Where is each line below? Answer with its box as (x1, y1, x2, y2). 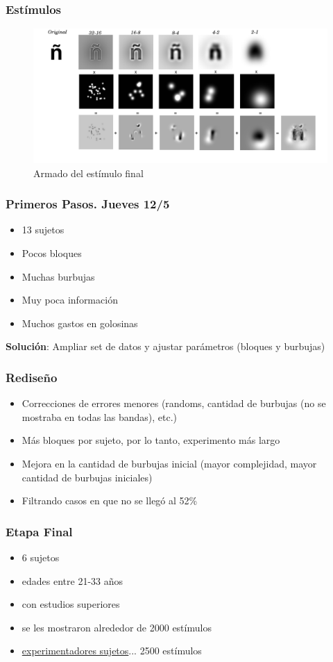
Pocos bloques (22, 246, 82, 260)
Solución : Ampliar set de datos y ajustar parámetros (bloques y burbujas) (6, 339, 325, 354)
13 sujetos (22, 222, 65, 237)
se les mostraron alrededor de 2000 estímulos (22, 620, 212, 634)
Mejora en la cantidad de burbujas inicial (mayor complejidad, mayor (22, 456, 317, 470)
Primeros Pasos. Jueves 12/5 (6, 195, 170, 213)
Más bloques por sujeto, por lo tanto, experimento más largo (22, 433, 280, 447)
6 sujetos (22, 549, 60, 564)
